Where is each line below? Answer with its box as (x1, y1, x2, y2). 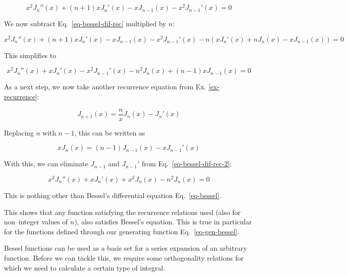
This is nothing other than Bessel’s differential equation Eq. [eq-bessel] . (4, 190, 222, 200)
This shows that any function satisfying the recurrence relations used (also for (4, 207, 241, 217)
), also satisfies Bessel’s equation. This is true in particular (74, 216, 252, 227)
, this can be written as (74, 127, 145, 138)
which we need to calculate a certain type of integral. (4, 262, 165, 273)
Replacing (4, 127, 34, 138)
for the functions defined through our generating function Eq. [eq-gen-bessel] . (4, 226, 239, 236)
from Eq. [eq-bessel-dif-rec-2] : (142, 158, 232, 169)
